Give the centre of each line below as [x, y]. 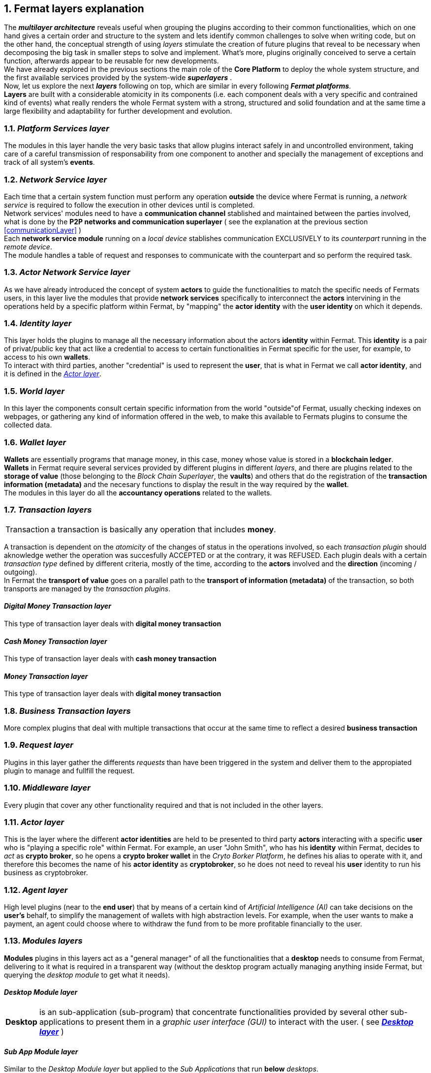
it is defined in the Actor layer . [53, 374]
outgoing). [21, 572]
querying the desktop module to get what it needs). [87, 975]
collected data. [28, 425]
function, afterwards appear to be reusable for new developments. [111, 61]
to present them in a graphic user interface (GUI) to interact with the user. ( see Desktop [250, 1022]
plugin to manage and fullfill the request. [69, 770]
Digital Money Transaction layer [58, 606]
